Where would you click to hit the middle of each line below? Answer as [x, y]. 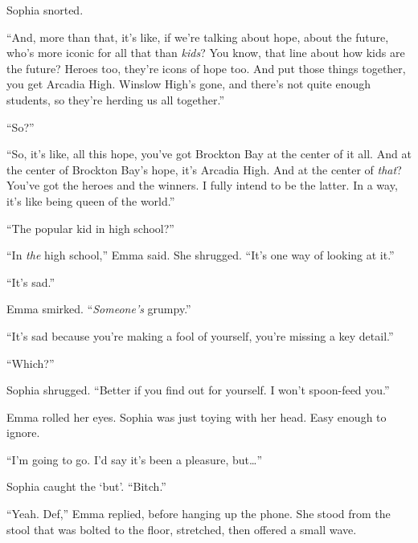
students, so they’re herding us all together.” [116, 99]
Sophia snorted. [45, 10]
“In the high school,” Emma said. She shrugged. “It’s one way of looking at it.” [201, 255]
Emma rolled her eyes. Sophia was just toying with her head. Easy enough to [197, 416]
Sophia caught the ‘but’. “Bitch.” [86, 486]
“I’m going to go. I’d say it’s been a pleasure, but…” [135, 459]
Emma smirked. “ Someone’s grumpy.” [99, 309]
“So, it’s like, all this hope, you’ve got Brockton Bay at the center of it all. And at [209, 154]
